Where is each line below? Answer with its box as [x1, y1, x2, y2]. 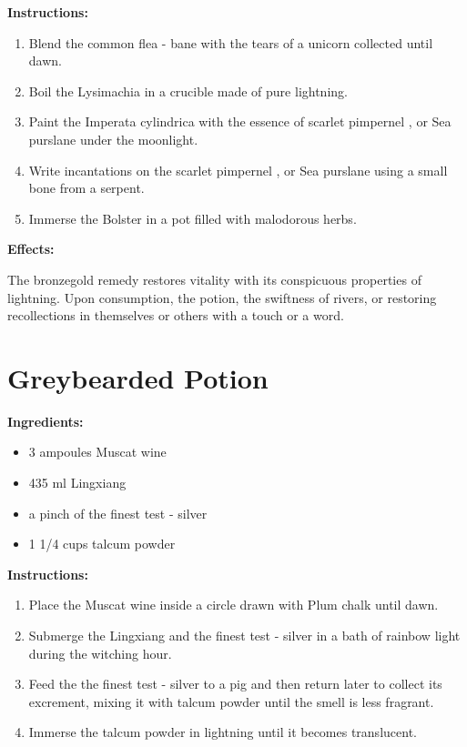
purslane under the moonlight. [28, 129, 198, 148]
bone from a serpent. [28, 178, 145, 197]
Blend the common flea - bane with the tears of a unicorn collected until [28, 33, 433, 52]
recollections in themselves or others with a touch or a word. [7, 306, 344, 325]
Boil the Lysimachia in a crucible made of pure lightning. [28, 81, 348, 100]
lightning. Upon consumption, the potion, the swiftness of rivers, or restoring [7, 288, 437, 307]
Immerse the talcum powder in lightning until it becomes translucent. [28, 722, 417, 742]
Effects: [7, 239, 55, 258]
